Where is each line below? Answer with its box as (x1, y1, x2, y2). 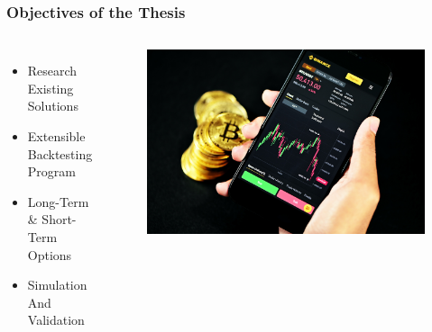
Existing (27, 78, 74, 97)
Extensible (27, 127, 86, 145)
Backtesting (27, 144, 93, 163)
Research (27, 61, 78, 80)
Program (27, 162, 76, 181)
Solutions (27, 96, 78, 115)
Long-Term (27, 192, 89, 211)
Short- (41, 210, 77, 229)
